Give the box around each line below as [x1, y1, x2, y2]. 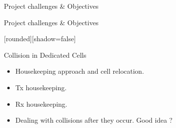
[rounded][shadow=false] [4, 33, 76, 44]
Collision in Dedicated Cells [4, 49, 87, 60]
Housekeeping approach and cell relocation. [15, 66, 144, 76]
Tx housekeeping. [15, 82, 67, 92]
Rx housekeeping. [15, 98, 68, 109]
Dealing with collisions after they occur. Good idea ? [15, 115, 173, 125]
